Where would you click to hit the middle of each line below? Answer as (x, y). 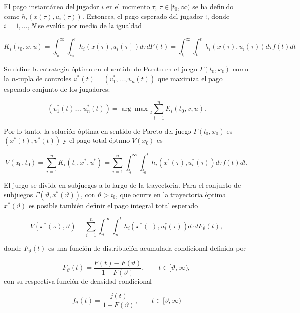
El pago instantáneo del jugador (52, 6)
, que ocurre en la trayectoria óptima (171, 194)
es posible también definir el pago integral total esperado (113, 205)
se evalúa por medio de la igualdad (90, 26)
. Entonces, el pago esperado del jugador (142, 16)
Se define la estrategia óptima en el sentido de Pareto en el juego (101, 69)
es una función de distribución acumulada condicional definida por (147, 248)
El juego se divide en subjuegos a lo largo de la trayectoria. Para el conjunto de (122, 185)
